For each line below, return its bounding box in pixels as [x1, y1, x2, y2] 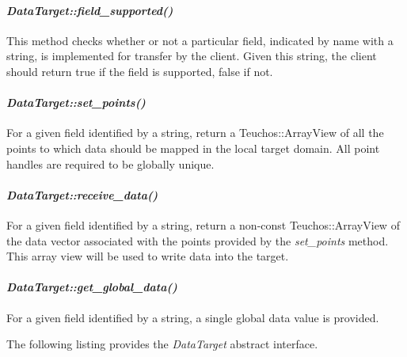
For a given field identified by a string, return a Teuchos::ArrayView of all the [6, 124, 384, 141]
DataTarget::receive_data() [6, 186, 158, 203]
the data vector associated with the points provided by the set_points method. [6, 232, 389, 249]
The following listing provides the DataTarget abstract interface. [6, 336, 318, 352]
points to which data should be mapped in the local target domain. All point [6, 139, 380, 156]
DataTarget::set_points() [6, 94, 146, 111]
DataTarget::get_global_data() [6, 279, 177, 295]
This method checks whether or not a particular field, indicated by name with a [6, 32, 394, 48]
